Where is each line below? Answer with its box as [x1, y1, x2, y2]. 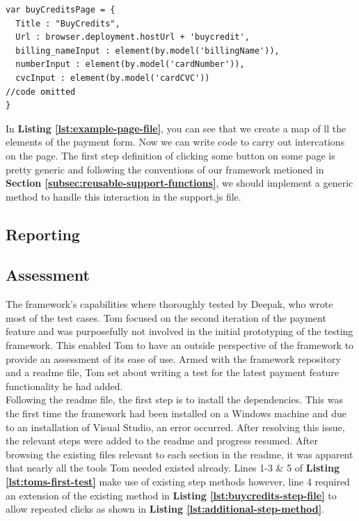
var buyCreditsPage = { [6, 5, 115, 15]
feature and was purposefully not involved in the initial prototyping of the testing [6, 324, 353, 339]
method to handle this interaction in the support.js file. [6, 189, 241, 203]
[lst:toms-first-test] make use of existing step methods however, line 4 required [6, 474, 350, 489]
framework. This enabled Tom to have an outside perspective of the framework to [6, 338, 354, 352]
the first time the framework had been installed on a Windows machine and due [6, 406, 346, 421]
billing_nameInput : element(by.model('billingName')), [15, 45, 280, 56]
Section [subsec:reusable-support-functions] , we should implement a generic [6, 176, 353, 190]
